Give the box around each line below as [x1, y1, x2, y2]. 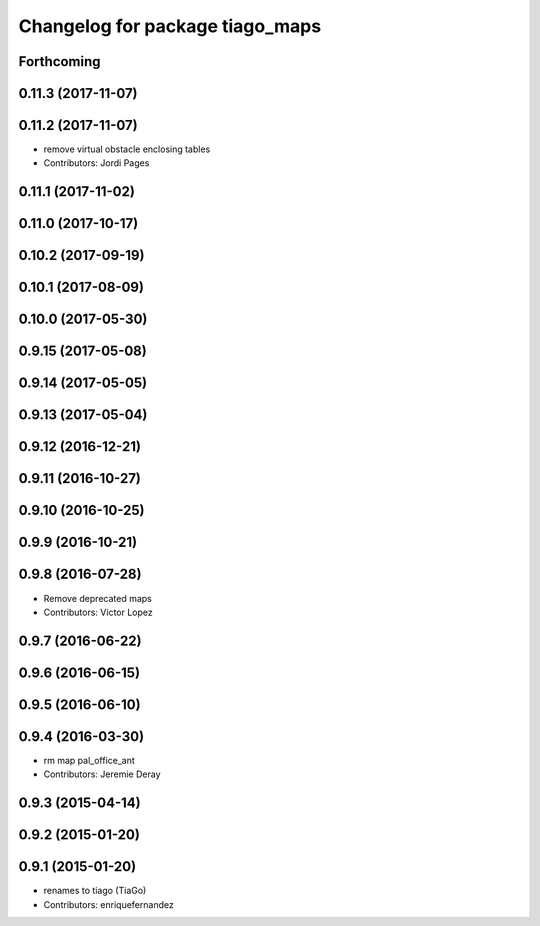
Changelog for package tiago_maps [18, 15, 322, 37]
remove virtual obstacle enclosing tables [43, 143, 211, 155]
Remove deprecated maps [43, 592, 152, 604]
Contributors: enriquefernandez [43, 898, 174, 910]
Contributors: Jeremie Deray [43, 768, 161, 780]
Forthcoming [18, 53, 101, 70]
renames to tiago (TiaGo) [43, 885, 147, 897]
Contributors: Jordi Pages [43, 157, 150, 169]
